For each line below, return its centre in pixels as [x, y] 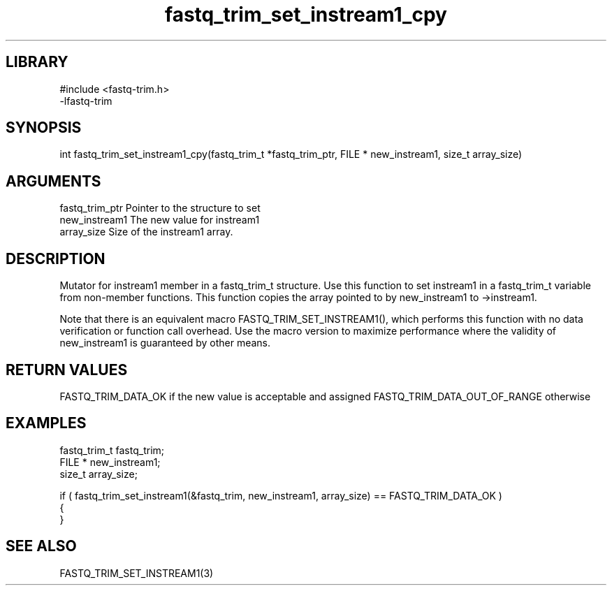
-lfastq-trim [86, 101]
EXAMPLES [46, 423]
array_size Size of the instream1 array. [146, 232]
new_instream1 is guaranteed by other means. [165, 343]
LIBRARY [37, 62]
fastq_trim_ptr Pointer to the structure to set [160, 208]
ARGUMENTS [53, 181]
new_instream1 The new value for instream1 [160, 220]
